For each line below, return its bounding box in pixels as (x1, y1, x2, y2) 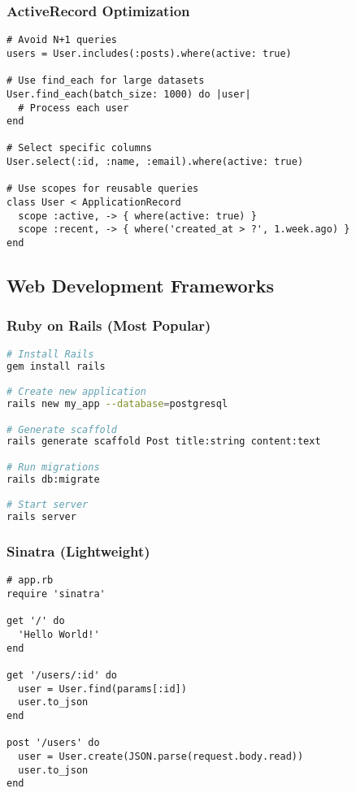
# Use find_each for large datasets (7, 75, 205, 87)
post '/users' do (7, 737, 100, 749)
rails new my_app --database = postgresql (7, 398, 228, 409)
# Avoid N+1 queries (7, 34, 118, 46)
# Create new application (7, 386, 146, 398)
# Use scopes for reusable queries (7, 183, 199, 195)
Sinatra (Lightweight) (7, 541, 150, 561)
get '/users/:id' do (7, 669, 118, 681)
